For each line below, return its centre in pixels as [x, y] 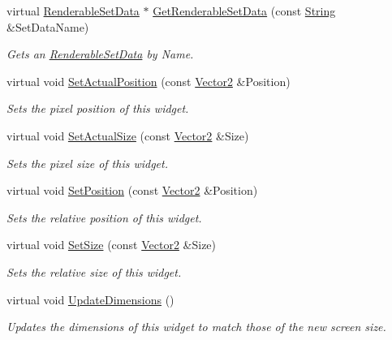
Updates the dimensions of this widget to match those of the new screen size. [196, 327]
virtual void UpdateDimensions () [90, 299]
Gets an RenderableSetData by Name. [100, 54]
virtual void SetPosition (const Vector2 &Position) [132, 190]
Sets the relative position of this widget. [104, 217]
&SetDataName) [48, 26]
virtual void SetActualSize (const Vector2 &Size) [128, 135]
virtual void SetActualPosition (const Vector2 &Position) [149, 81]
